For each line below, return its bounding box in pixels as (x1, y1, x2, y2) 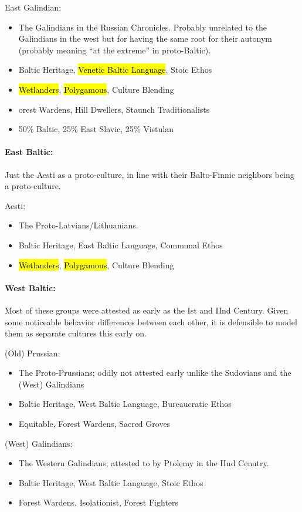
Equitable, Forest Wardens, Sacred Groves (18, 417, 171, 430)
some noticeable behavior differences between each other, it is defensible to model (5, 315, 297, 328)
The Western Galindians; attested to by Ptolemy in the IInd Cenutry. (18, 457, 269, 469)
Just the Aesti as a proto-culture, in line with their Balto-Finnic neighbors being (5, 168, 294, 180)
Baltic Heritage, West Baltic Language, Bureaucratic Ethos (18, 398, 232, 410)
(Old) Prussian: (5, 346, 60, 359)
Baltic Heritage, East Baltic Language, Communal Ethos (18, 238, 223, 251)
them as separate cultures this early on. (5, 327, 147, 339)
